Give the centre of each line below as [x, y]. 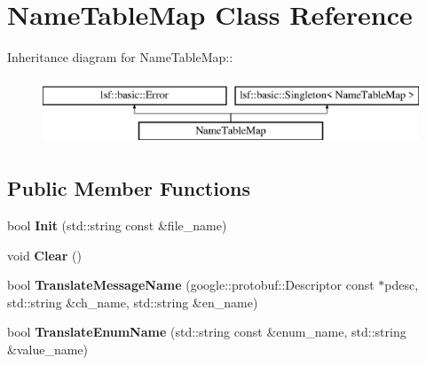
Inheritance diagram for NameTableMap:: [120, 57]
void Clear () [44, 255]
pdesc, [402, 285]
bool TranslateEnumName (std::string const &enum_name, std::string [207, 332]
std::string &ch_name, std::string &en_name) [133, 302]
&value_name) [47, 349]
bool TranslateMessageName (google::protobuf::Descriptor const [191, 285]
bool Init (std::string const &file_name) [117, 225]
